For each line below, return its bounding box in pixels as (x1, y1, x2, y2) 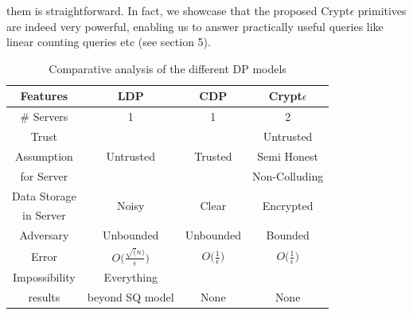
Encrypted (262, 197, 314, 214)
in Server (22, 207, 66, 224)
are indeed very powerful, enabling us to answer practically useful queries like (6, 17, 384, 34)
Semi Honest (257, 147, 318, 164)
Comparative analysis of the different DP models (49, 60, 286, 76)
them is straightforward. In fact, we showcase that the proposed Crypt (6, 2, 350, 18)
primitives (357, 2, 407, 18)
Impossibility (13, 268, 76, 285)
